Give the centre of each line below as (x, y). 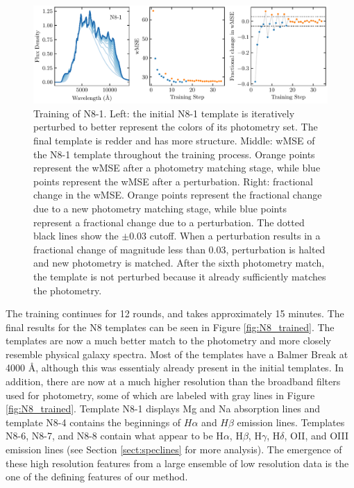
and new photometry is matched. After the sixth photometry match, (179, 263)
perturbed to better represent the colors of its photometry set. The (176, 127)
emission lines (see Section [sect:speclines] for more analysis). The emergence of (174, 449)
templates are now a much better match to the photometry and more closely (168, 340)
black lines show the (76, 236)
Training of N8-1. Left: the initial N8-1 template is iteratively (164, 113)
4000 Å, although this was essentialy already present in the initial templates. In (175, 368)
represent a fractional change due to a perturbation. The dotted (169, 222)
